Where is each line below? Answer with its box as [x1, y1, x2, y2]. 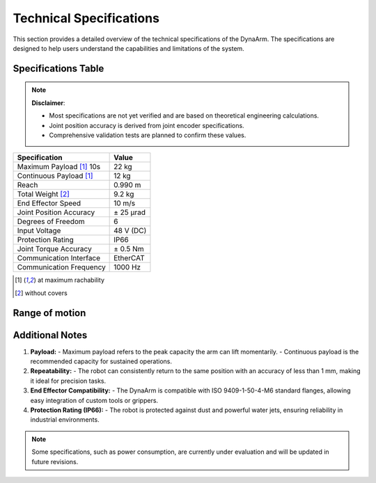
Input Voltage [17, 226, 61, 236]
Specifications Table [13, 63, 104, 74]
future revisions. [31, 457, 79, 466]
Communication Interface [17, 253, 101, 263]
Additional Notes [13, 329, 88, 341]
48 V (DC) [113, 226, 147, 236]
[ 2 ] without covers [15, 289, 68, 297]
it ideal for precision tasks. [30, 377, 107, 385]
